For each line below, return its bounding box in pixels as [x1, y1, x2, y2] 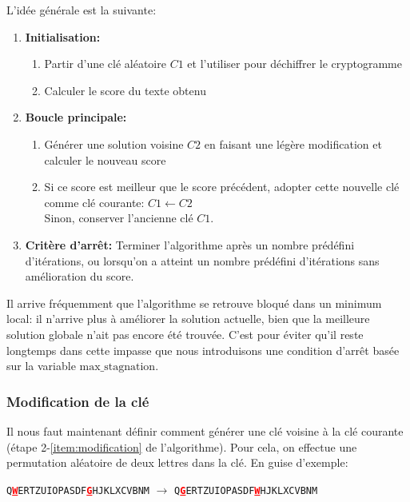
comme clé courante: [44, 193, 145, 210]
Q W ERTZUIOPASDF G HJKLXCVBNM [6, 484, 150, 496]
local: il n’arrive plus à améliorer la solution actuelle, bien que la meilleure [6, 310, 370, 327]
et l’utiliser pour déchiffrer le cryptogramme [187, 55, 402, 72]
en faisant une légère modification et [204, 135, 382, 152]
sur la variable [6, 357, 76, 374]
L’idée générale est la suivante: [6, 2, 157, 18]
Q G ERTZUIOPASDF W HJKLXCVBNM [174, 484, 318, 496]
